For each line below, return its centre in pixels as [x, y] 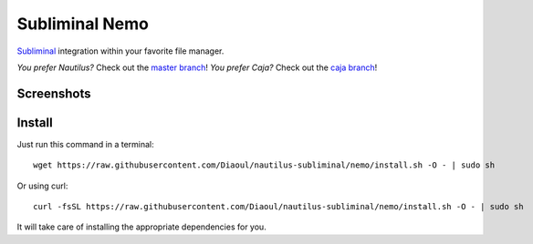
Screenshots [54, 93]
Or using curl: [42, 186]
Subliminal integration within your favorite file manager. [120, 51]
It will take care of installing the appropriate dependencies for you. [141, 227]
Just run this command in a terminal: [85, 144]
